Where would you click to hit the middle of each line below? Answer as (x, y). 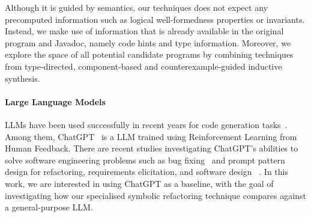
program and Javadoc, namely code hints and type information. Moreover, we (148, 42)
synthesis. (23, 78)
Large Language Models (55, 101)
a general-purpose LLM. (49, 207)
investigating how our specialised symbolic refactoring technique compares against (155, 195)
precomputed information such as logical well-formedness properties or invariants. (155, 19)
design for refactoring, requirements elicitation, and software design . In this (146, 172)
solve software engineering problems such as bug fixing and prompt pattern (145, 160)
